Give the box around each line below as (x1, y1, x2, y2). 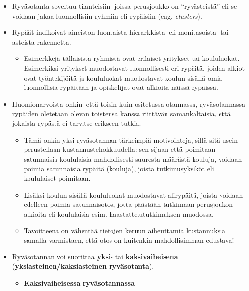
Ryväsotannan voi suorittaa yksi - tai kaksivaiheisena (12, 251, 178, 262)
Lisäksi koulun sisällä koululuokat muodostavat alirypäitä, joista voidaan (24, 189, 243, 200)
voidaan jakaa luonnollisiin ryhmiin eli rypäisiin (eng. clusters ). (12, 10, 202, 21)
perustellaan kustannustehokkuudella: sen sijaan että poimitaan (24, 144, 216, 154)
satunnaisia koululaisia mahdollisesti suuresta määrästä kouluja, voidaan (24, 153, 242, 164)
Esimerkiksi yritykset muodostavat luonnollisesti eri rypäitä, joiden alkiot (24, 62, 245, 73)
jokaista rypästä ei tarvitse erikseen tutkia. (12, 117, 141, 128)
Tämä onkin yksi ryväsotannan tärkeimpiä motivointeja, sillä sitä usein (24, 134, 238, 145)
